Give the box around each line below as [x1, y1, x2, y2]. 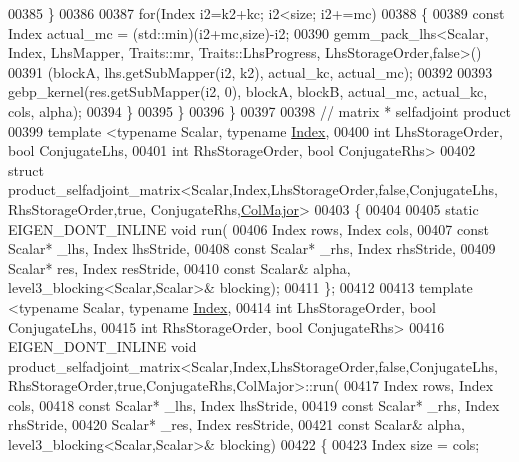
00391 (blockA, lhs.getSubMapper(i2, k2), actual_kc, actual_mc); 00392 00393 [8, 61, 493, 82]
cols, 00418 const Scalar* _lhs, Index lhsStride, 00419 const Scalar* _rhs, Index [8, 394, 500, 415]
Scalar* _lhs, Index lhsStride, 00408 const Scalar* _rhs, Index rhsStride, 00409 [8, 238, 496, 259]
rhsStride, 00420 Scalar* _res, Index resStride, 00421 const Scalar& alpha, [8, 414, 465, 435]
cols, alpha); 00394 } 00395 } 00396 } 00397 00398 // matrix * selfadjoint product [8, 100, 512, 121]
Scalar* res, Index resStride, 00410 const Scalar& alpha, [8, 257, 351, 278]
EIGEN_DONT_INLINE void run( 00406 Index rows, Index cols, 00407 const [8, 218, 489, 239]
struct [8, 159, 44, 180]
